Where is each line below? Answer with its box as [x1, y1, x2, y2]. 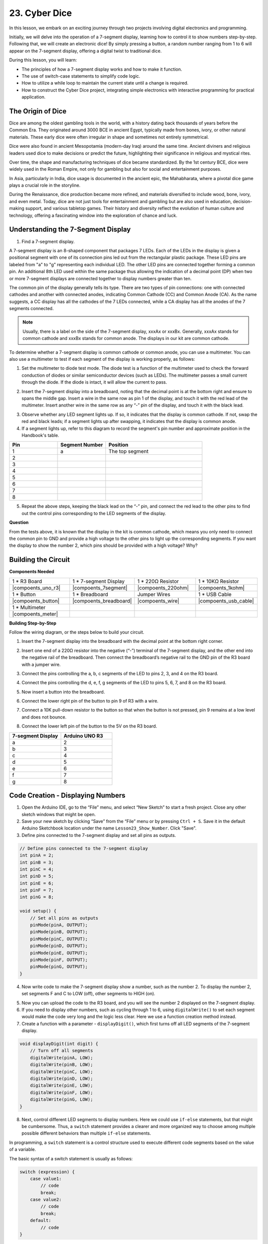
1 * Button [12, 591, 36, 598]
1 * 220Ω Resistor [137, 578, 179, 585]
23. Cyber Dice [9, 7, 72, 18]
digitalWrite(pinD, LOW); [30, 1076, 93, 1082]
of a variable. [9, 1146, 36, 1152]
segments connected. [9, 306, 54, 311]
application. [21, 94, 46, 100]
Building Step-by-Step [9, 620, 57, 626]
